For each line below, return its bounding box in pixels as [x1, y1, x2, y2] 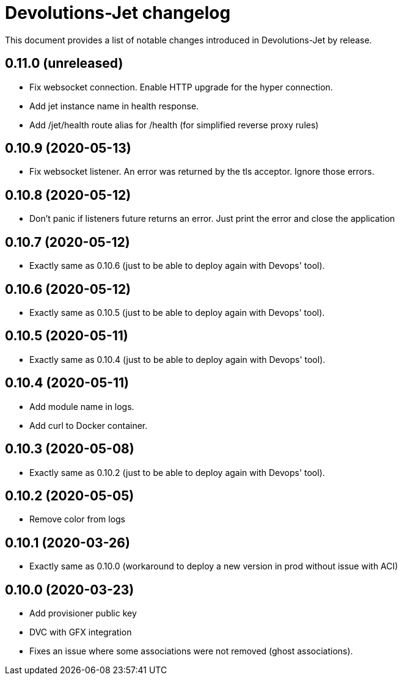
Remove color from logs [29, 514, 126, 525]
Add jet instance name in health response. [29, 100, 199, 111]
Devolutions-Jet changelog [5, 2, 231, 23]
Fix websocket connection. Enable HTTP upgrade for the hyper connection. [29, 81, 333, 92]
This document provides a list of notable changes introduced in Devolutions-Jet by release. [5, 34, 372, 45]
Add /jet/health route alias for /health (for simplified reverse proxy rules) [29, 119, 319, 130]
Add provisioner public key [29, 608, 137, 619]
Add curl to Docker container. [29, 420, 148, 431]
